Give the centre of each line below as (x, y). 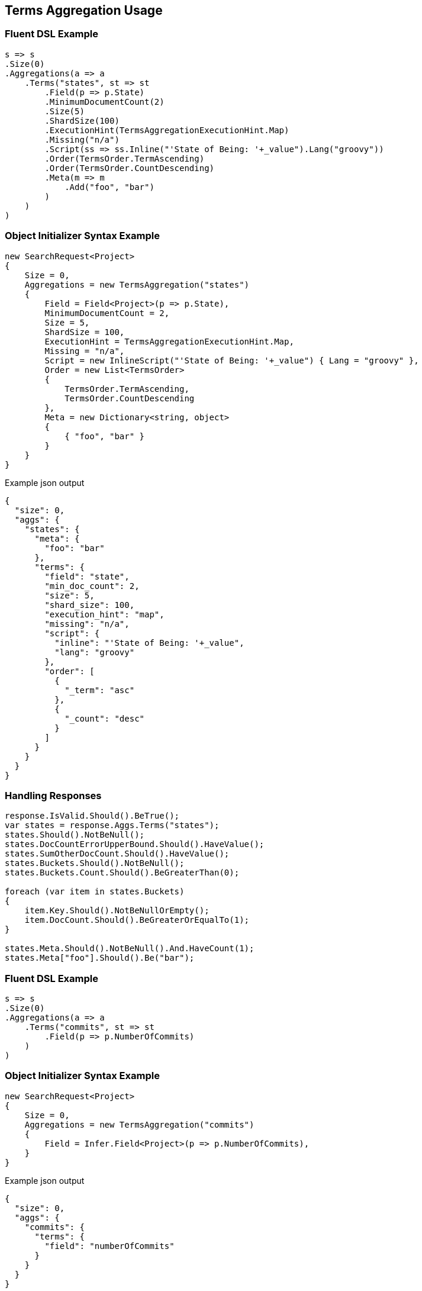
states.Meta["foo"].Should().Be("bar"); (100, 958)
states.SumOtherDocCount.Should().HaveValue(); (117, 854)
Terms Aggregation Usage (84, 10)
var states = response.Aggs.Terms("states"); (112, 825)
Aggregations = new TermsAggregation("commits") (139, 1124)
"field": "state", (87, 576)
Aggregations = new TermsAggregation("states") (137, 284)
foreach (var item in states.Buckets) (95, 892)
